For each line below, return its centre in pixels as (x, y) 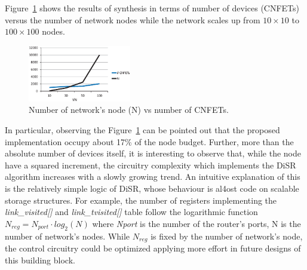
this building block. (40, 260)
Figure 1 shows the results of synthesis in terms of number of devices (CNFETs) (152, 8)
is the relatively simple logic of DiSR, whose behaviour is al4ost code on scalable (152, 188)
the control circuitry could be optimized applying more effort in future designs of (153, 248)
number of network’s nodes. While (67, 236)
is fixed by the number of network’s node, (227, 236)
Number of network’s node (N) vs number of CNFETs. (129, 110)
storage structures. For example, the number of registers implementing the (141, 200)
